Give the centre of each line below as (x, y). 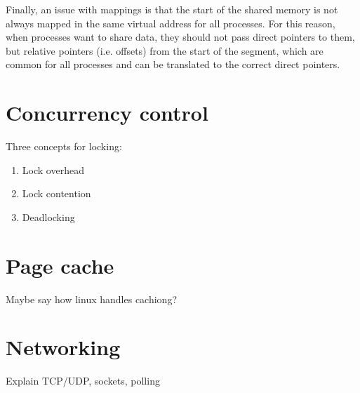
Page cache (60, 265)
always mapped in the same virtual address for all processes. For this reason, (171, 23)
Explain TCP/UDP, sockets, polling (83, 381)
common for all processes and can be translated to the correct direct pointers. (173, 64)
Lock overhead (53, 169)
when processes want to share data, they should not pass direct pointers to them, (180, 37)
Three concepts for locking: (64, 146)
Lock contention (56, 193)
